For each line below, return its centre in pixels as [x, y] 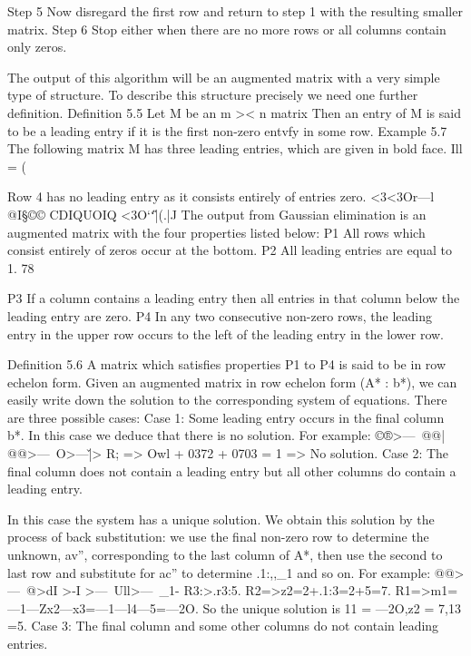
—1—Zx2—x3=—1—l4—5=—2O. [103, 607]
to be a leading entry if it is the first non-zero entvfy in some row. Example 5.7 [227, 130]
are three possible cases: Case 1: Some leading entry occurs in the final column [226, 417]
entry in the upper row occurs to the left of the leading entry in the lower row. [226, 333]
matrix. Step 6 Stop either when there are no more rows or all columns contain [227, 29]
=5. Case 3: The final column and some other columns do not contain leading [223, 626]
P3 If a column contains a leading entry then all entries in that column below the [234, 298]
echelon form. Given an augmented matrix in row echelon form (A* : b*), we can [232, 382]
